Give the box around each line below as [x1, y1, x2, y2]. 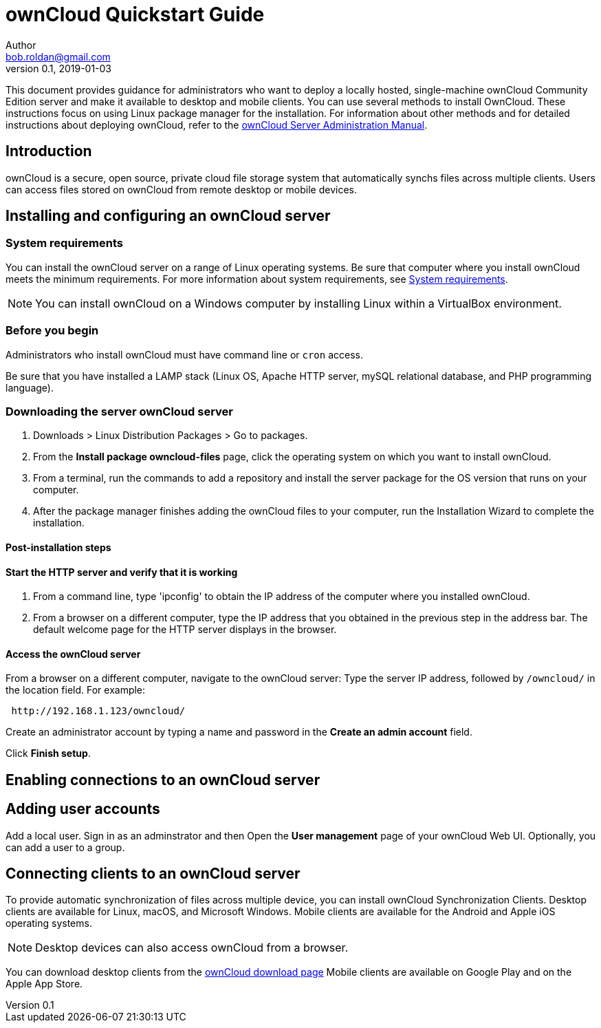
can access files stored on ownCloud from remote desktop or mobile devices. [6, 183, 357, 195]
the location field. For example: [6, 684, 146, 696]
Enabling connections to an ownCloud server [6, 771, 320, 789]
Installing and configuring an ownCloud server [6, 207, 331, 225]
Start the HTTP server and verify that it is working [6, 566, 238, 578]
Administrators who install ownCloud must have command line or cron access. [6, 348, 363, 361]
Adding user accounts [6, 800, 160, 818]
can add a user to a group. [6, 841, 125, 853]
